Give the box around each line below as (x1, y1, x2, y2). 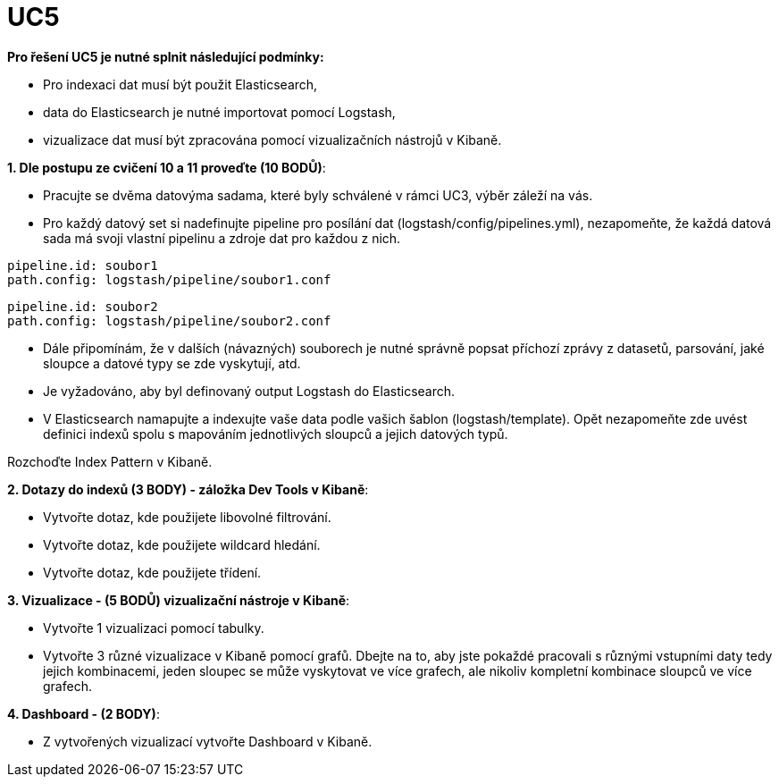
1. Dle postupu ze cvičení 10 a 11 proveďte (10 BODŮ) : (7, 159, 326, 175)
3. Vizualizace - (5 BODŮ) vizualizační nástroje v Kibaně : (7, 592, 350, 608)
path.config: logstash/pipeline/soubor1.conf (7, 272, 331, 287)
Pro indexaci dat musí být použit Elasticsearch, (43, 76, 318, 92)
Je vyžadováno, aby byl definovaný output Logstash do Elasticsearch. (43, 383, 456, 399)
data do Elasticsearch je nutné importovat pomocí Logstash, (43, 104, 396, 120)
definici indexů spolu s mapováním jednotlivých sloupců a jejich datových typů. (43, 426, 508, 442)
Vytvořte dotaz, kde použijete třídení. (43, 564, 262, 580)
